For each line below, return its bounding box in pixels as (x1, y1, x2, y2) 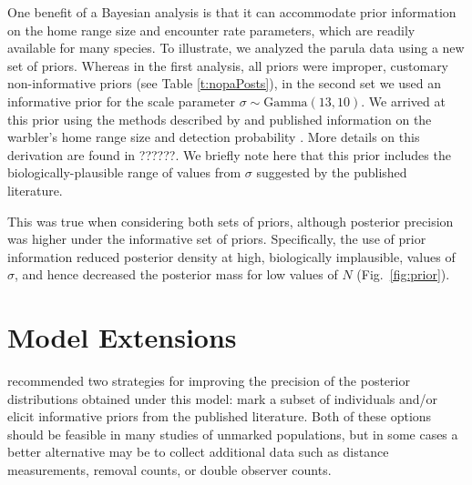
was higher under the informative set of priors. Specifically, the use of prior (7, 229, 426, 248)
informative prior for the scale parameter (7, 91, 235, 110)
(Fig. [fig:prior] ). (356, 265, 450, 284)
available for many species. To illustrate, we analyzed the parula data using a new (7, 38, 465, 57)
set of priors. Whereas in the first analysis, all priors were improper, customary (7, 56, 449, 75)
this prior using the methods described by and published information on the (7, 109, 432, 128)
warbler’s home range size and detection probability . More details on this (7, 127, 420, 147)
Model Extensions (7, 318, 237, 356)
